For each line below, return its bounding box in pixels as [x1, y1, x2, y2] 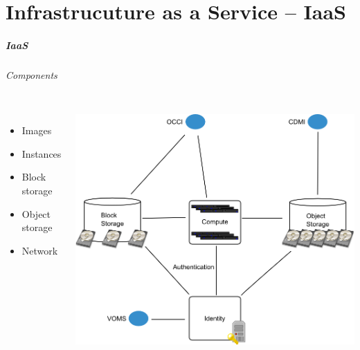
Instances [21, 146, 62, 160]
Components [6, 67, 57, 82]
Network [21, 243, 58, 257]
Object [21, 206, 51, 221]
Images [21, 123, 52, 138]
